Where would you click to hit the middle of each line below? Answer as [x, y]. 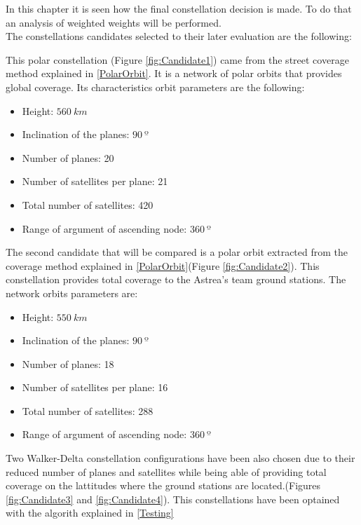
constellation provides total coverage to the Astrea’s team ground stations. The [176, 279]
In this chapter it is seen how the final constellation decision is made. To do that [179, 8]
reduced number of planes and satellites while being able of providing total [166, 471]
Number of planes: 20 [68, 157]
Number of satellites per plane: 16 [95, 387]
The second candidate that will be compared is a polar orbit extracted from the [177, 252]
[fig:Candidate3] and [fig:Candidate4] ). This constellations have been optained [173, 499]
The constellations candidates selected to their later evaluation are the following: [179, 36]
